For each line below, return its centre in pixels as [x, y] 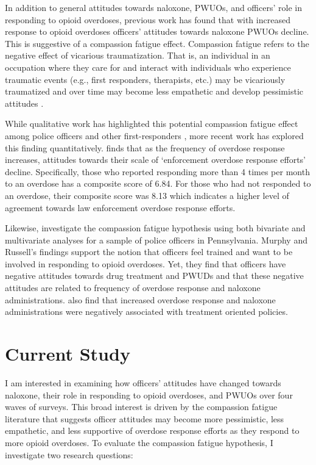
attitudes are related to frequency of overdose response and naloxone [133, 288]
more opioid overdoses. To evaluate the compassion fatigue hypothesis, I [139, 442]
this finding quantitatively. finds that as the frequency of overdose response [145, 147]
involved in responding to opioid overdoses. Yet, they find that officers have [146, 263]
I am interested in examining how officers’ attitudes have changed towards [143, 382]
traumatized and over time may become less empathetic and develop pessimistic [154, 91]
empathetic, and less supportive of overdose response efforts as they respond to [152, 431]
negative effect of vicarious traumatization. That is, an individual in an [138, 55]
